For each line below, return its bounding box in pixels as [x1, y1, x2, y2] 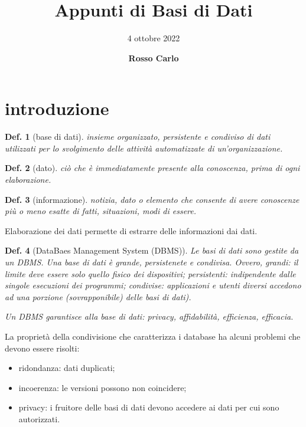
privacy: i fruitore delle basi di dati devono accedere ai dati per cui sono [18, 401, 279, 413]
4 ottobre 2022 [127, 32, 180, 44]
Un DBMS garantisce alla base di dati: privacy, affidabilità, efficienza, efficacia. [5, 310, 294, 323]
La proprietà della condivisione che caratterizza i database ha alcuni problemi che [5, 330, 301, 342]
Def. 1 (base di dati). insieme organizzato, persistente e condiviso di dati [5, 130, 271, 143]
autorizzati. [18, 412, 60, 425]
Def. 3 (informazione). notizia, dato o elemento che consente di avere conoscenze [5, 193, 300, 205]
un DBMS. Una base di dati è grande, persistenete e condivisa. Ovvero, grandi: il [5, 256, 298, 268]
